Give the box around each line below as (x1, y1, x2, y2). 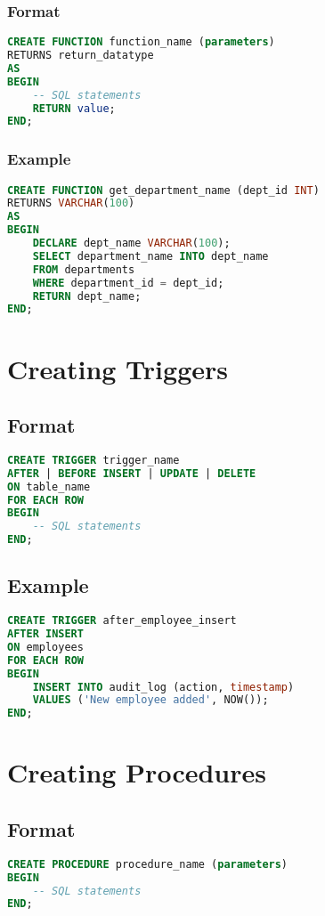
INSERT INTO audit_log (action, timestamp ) (32, 680, 295, 693)
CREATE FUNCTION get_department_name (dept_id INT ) (7, 183, 320, 197)
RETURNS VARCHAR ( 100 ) (7, 197, 135, 210)
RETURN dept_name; (32, 289, 142, 303)
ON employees (7, 640, 84, 653)
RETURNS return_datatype (7, 49, 154, 62)
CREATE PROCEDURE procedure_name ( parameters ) (7, 857, 288, 871)
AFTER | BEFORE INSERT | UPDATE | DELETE (7, 466, 256, 480)
